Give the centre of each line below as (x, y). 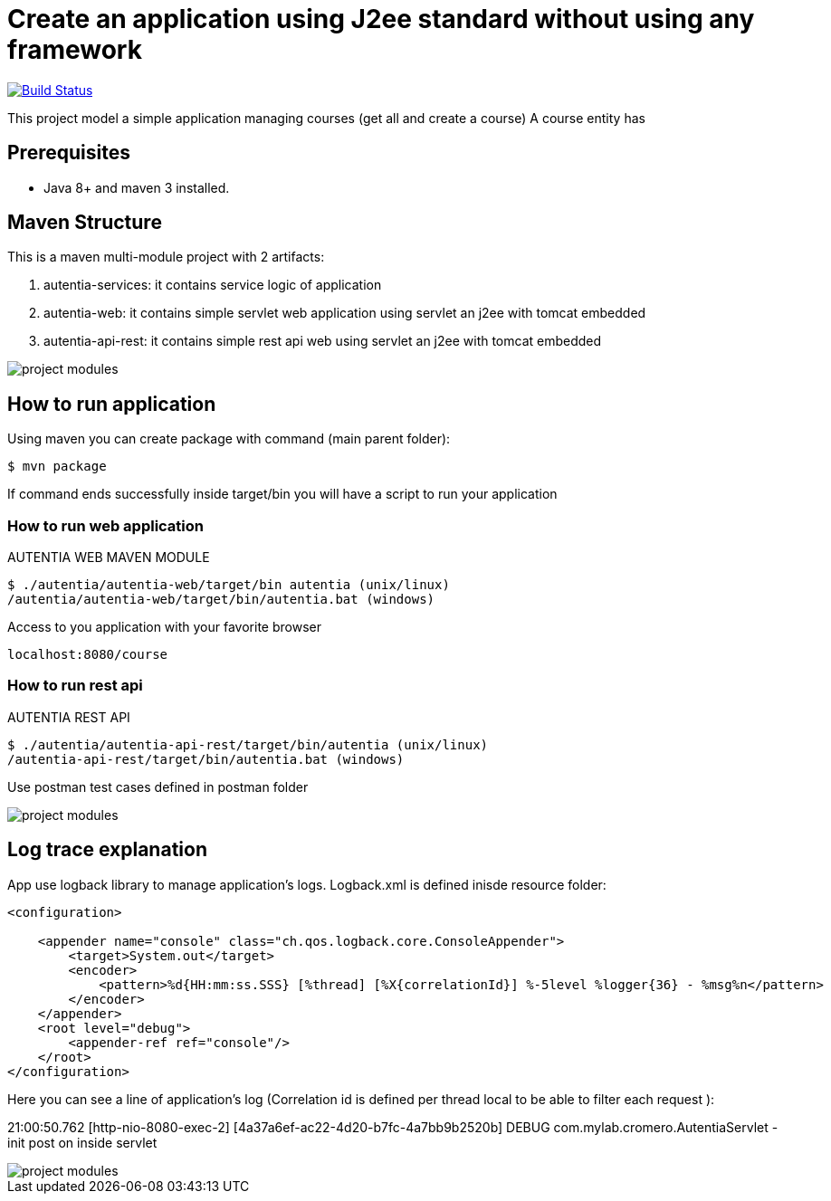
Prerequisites (69, 153)
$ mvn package (57, 467)
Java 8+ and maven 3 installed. (137, 187)
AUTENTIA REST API (69, 717)
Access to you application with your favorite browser (164, 627)
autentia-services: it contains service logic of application (213, 285)
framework (75, 50)
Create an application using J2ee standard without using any (381, 19)
